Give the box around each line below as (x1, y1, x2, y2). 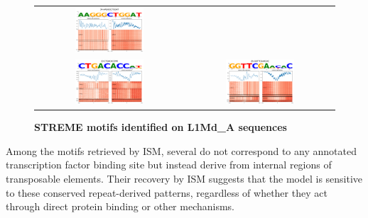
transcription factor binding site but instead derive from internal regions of (6, 157, 332, 172)
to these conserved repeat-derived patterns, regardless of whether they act (6, 185, 328, 200)
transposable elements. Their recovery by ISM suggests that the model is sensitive (6, 171, 363, 186)
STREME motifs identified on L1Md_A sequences (34, 120, 287, 134)
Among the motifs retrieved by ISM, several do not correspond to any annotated (6, 143, 357, 158)
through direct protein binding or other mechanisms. (6, 199, 234, 214)
